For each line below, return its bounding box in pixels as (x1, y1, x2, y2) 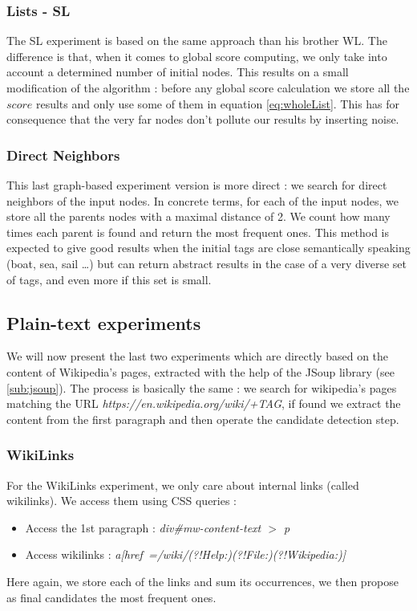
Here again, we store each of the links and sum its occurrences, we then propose (6, 572, 399, 589)
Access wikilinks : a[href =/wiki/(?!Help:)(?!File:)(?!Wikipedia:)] (25, 546, 346, 563)
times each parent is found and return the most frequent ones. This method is (6, 223, 389, 240)
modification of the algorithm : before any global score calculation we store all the (6, 79, 410, 96)
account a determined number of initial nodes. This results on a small (6, 63, 349, 80)
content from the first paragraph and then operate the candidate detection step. (6, 410, 399, 427)
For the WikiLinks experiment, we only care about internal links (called (6, 476, 359, 493)
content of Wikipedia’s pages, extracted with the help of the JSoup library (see (6, 363, 395, 380)
